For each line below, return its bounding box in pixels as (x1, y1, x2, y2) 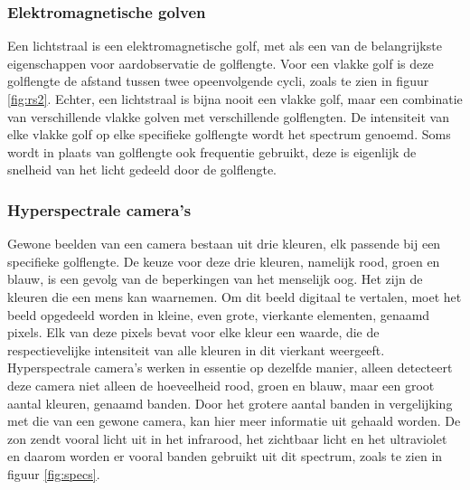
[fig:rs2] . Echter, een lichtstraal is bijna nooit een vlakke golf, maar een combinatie (7, 90, 463, 108)
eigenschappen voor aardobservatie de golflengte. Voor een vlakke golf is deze (7, 53, 434, 72)
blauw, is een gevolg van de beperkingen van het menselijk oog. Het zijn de (7, 269, 423, 288)
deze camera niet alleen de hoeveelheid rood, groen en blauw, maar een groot (7, 375, 435, 394)
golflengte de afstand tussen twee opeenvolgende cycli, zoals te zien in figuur (7, 71, 429, 90)
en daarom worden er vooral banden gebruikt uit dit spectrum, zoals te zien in (7, 447, 443, 466)
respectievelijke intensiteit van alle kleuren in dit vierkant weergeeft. (7, 340, 385, 359)
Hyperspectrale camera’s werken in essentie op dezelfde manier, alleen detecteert (7, 358, 453, 377)
